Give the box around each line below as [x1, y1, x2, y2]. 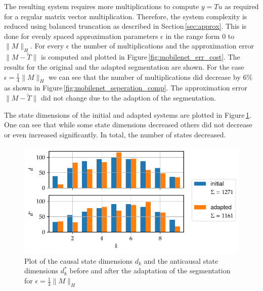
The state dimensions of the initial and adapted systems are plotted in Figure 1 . [4, 109, 251, 120]
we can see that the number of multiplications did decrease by [48, 71, 241, 82]
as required [225, 1, 259, 11]
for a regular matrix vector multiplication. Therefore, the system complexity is [4, 11, 247, 21]
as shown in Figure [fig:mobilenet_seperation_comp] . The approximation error [4, 82, 247, 93]
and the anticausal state [144, 255, 218, 266]
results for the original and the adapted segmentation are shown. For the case [4, 61, 244, 72]
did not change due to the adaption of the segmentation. [41, 92, 216, 103]
